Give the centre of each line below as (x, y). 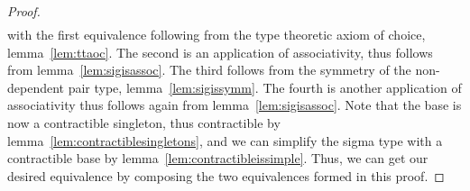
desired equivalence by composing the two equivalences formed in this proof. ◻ (226, 175)
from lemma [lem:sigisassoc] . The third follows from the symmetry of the (209, 70)
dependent (36, 87)
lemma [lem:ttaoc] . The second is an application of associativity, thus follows (220, 52)
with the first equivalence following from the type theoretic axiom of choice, (217, 35)
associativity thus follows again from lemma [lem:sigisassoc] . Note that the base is (235, 105)
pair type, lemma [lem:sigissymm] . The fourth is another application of (265, 87)
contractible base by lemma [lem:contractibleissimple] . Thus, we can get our (218, 158)
